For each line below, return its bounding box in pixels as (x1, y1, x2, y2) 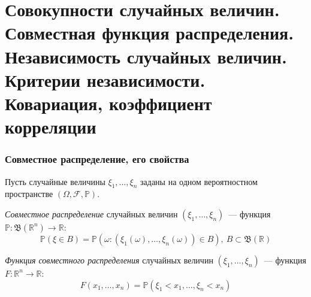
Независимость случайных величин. (5, 44, 287, 68)
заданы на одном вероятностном (140, 175, 258, 187)
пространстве (5, 187, 53, 200)
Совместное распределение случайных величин (5, 207, 178, 220)
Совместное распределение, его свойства (5, 151, 189, 166)
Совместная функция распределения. (5, 20, 294, 45)
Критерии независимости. (5, 67, 206, 92)
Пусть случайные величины (5, 175, 105, 187)
